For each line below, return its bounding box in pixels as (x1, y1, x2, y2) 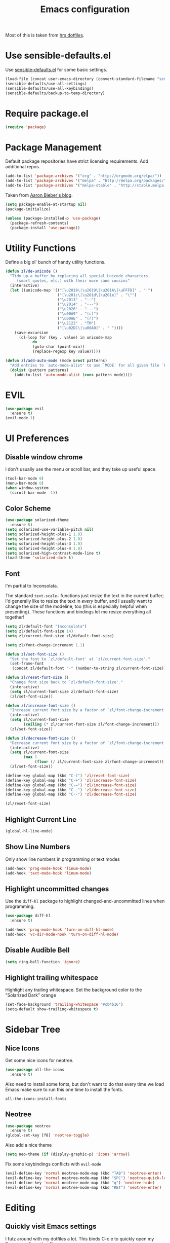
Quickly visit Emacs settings (5, 1222, 97, 1231)
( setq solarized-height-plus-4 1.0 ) (5, 546, 82, 551)
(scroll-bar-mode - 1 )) (10, 490, 58, 495)
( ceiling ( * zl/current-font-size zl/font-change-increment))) (23, 722, 159, 727)
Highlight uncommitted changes (5, 885, 109, 893)
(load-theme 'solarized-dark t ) (5, 555, 73, 561)
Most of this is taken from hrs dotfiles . (5, 32, 84, 39)
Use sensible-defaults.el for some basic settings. (5, 67, 108, 73)
